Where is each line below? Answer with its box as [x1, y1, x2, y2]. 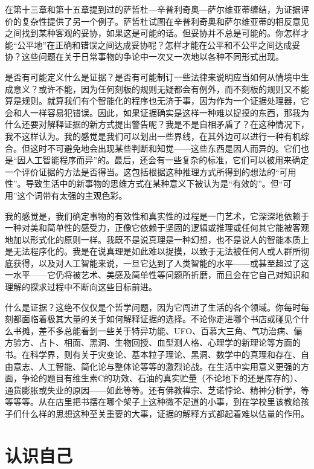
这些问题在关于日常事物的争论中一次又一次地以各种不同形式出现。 [21, 50, 284, 63]
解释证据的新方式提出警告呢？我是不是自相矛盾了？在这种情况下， [46, 118, 309, 131]
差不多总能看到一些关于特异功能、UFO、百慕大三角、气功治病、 [38, 324, 294, 337]
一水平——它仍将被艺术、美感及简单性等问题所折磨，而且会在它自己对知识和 [5, 268, 309, 281]
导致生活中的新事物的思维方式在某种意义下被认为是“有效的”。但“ [25, 177, 283, 190]
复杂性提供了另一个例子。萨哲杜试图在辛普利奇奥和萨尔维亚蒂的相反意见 [21, 15, 309, 27]
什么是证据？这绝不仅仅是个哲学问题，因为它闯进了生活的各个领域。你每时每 [5, 300, 309, 313]
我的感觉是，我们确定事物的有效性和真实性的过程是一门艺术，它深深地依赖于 [5, 209, 309, 222]
